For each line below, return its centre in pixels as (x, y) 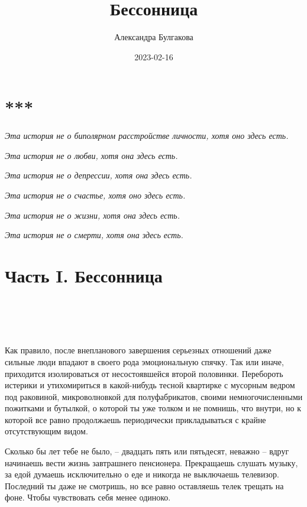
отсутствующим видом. (46, 431)
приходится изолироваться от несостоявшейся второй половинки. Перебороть (144, 373)
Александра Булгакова (154, 37)
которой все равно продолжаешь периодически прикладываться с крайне (135, 419)
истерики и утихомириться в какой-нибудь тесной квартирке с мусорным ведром (150, 385)
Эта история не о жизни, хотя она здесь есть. (93, 215)
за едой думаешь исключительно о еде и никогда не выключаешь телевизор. (142, 474)
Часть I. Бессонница (84, 275)
